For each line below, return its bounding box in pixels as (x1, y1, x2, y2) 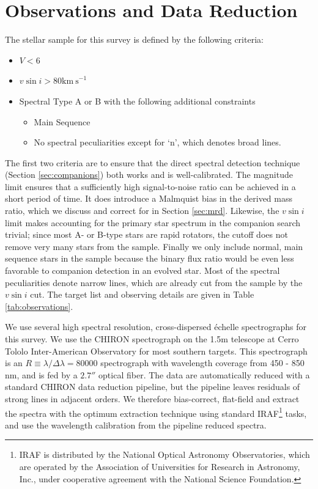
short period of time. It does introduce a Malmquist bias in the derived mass (5, 192, 293, 205)
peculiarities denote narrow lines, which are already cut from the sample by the (5, 276, 303, 289)
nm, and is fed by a (5, 368, 78, 381)
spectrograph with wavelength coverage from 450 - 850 (100, 356, 305, 369)
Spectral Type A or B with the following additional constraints (19, 94, 256, 107)
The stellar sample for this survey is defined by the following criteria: (5, 33, 264, 46)
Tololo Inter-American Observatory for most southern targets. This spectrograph (5, 344, 308, 357)
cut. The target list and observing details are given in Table (30, 288, 254, 301)
